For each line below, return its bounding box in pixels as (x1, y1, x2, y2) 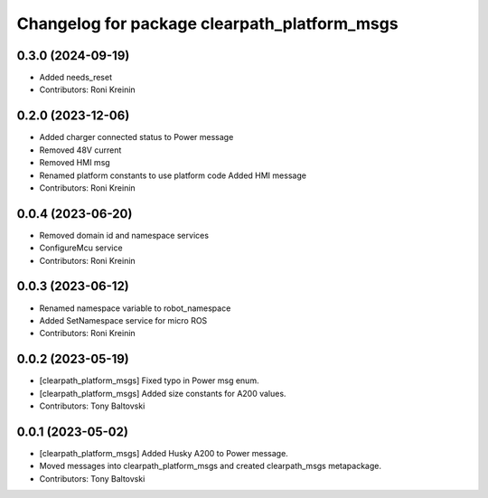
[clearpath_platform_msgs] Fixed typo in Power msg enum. (39, 375, 259, 386)
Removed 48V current (39, 145, 122, 155)
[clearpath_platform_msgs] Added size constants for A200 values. (39, 388, 286, 399)
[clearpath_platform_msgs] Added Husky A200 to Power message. (39, 447, 288, 458)
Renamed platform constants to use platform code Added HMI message (39, 170, 307, 181)
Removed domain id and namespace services (39, 230, 210, 240)
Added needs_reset (39, 72, 113, 83)
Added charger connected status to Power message (39, 132, 234, 143)
